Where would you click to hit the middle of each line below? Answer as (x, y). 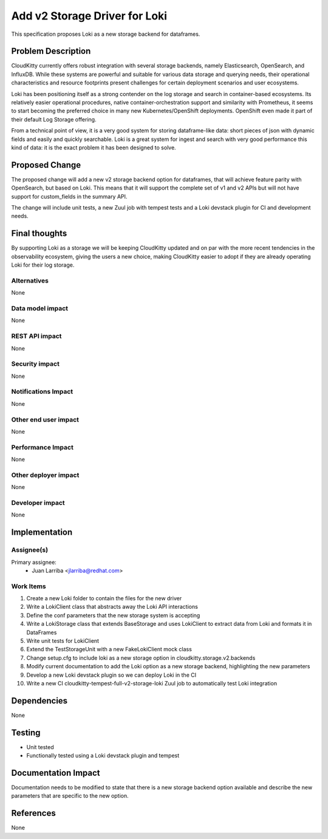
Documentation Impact (56, 773)
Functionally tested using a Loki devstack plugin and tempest (103, 756)
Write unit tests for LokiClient (63, 641)
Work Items (29, 586)
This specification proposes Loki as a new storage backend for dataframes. (106, 34)
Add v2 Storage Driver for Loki (89, 16)
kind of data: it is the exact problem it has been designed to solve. (94, 147)
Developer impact (38, 503)
